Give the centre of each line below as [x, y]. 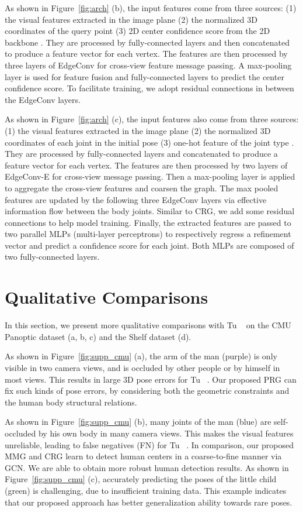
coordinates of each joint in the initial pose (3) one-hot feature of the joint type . [149, 142]
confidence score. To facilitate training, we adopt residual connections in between [149, 88]
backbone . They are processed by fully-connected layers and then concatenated [147, 42]
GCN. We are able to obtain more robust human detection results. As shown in [147, 467]
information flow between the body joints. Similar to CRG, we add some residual [150, 211]
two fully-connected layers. [52, 257]
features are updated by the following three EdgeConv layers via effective [136, 199]
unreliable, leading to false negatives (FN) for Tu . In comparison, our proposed [149, 444]
